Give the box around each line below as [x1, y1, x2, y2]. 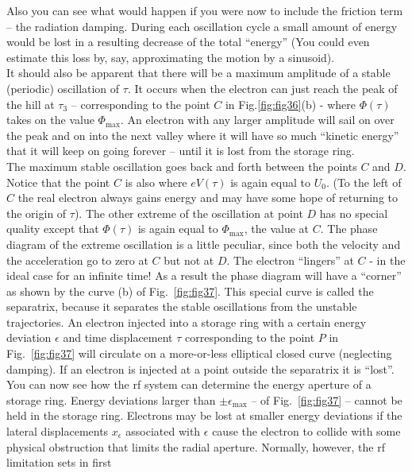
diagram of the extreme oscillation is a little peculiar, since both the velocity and [6, 235, 401, 252]
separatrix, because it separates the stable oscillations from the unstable [6, 298, 357, 315]
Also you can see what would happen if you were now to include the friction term [6, 2, 403, 18]
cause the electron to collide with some [212, 423, 401, 440]
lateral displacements [6, 423, 109, 440]
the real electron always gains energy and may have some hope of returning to [17, 189, 399, 206]
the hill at [6, 95, 55, 112]
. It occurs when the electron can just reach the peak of [127, 79, 398, 96]
